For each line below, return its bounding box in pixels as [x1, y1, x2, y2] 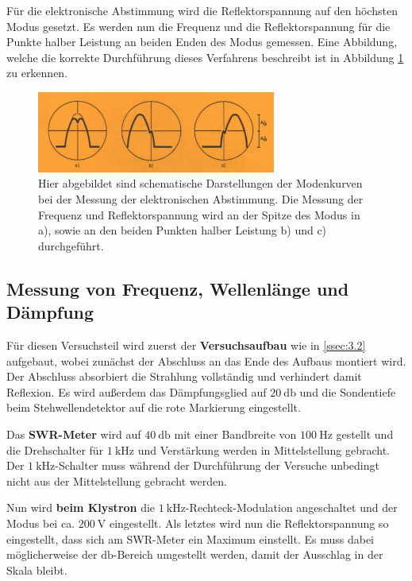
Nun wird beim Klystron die [6, 499, 156, 516]
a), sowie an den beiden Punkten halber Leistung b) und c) [38, 222, 327, 238]
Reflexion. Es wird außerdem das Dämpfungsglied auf [6, 383, 267, 400]
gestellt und [336, 425, 394, 442]
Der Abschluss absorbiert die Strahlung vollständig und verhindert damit [6, 368, 362, 385]
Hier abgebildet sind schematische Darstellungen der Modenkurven [38, 175, 363, 192]
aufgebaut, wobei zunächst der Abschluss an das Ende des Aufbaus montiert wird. [6, 352, 406, 369]
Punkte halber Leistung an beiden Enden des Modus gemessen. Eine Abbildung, [6, 33, 398, 50]
